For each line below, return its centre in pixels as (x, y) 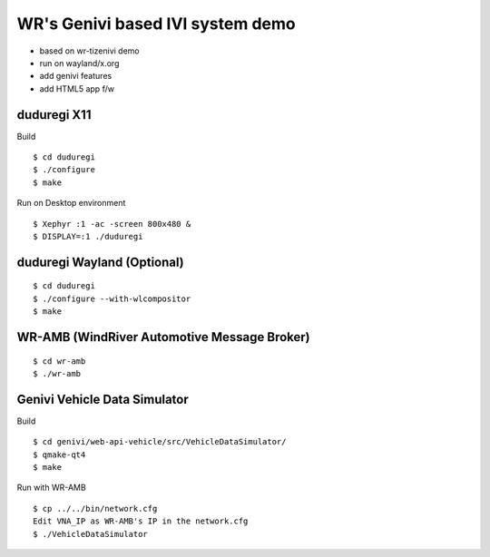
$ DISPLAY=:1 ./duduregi (88, 236)
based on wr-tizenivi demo (89, 51)
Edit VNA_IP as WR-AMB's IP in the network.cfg (141, 521)
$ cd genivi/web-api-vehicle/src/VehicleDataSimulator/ (160, 442)
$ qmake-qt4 (59, 454)
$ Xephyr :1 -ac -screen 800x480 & (112, 224)
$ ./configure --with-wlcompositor (112, 298)
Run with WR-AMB (51, 488)
